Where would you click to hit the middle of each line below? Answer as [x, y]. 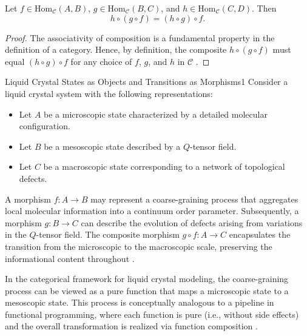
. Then [264, 8]
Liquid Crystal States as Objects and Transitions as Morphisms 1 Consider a [147, 82]
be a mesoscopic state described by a [112, 146]
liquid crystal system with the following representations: [109, 93]
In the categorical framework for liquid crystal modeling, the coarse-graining [147, 279]
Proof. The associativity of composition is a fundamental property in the [140, 37]
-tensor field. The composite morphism [108, 234]
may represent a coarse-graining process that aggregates [194, 199]
